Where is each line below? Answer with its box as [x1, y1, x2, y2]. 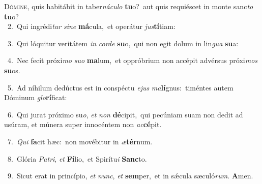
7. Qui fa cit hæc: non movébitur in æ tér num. [7, 136, 153, 146]
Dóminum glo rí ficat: [4, 92, 67, 103]
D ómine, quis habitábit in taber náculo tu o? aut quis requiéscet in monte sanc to [4, 1, 253, 11]
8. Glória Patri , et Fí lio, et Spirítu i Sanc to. [7, 153, 147, 164]
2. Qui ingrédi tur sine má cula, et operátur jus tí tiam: [7, 21, 176, 32]
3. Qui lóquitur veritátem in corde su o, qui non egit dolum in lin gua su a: [7, 38, 239, 48]
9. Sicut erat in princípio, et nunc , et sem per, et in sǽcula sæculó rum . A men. [7, 170, 253, 181]
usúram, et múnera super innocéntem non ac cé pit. [4, 119, 162, 130]
